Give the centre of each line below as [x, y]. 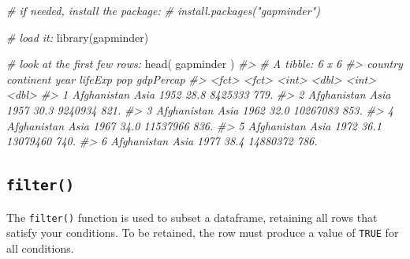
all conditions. [40, 248]
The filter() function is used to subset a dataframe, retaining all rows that [192, 217]
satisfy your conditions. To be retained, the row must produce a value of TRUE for [203, 233]
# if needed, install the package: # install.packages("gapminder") [163, 10]
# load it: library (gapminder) [78, 37]
